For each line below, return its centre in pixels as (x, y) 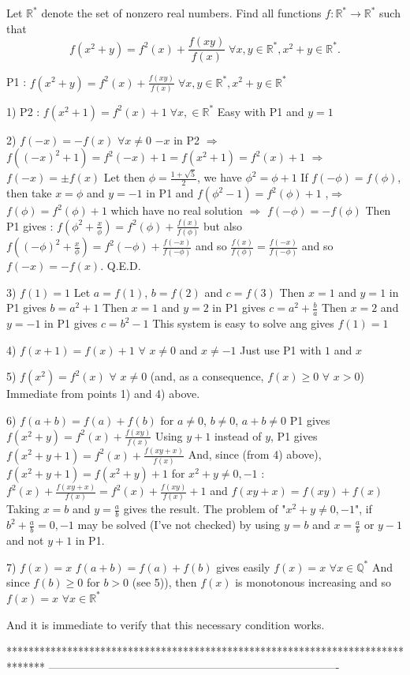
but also (223, 225)
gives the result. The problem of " (205, 509)
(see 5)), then (164, 582)
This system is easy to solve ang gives (243, 323)
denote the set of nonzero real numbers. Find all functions (181, 13)
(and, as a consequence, (207, 376)
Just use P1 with (281, 349)
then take (29, 193)
